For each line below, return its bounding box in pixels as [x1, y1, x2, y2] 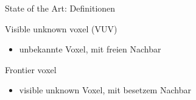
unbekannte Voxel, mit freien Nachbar [19, 43, 161, 55]
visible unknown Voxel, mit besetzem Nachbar [19, 84, 191, 96]
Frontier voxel [5, 63, 57, 76]
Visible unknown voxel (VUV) [5, 22, 117, 35]
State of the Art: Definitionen [5, 2, 116, 14]
